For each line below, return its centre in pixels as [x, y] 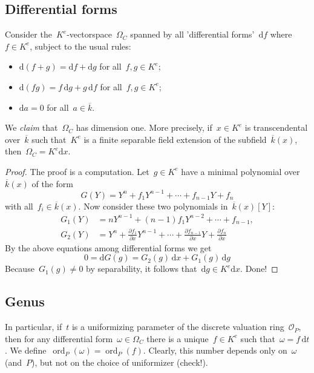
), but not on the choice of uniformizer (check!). [120, 362]
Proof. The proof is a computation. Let [77, 171]
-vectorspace [89, 34]
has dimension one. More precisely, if [144, 127]
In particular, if [34, 327]
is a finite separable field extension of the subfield [175, 139]
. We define [26, 350]
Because [20, 269]
